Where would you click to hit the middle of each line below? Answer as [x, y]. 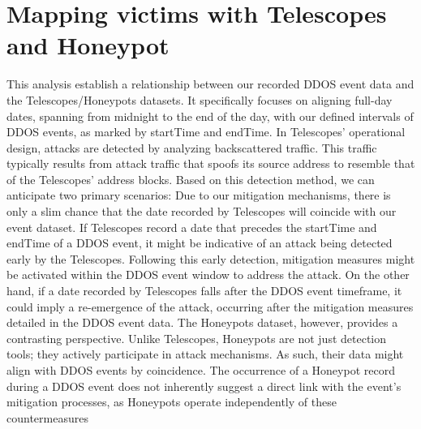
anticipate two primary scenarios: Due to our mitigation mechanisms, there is [199, 195]
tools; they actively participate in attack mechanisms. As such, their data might [205, 354]
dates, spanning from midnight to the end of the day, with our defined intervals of [210, 116]
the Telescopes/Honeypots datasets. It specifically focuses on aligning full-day [200, 99]
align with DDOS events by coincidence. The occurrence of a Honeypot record [201, 370]
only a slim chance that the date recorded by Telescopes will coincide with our [202, 211]
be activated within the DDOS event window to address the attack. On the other [208, 275]
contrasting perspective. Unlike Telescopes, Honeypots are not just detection [197, 338]
